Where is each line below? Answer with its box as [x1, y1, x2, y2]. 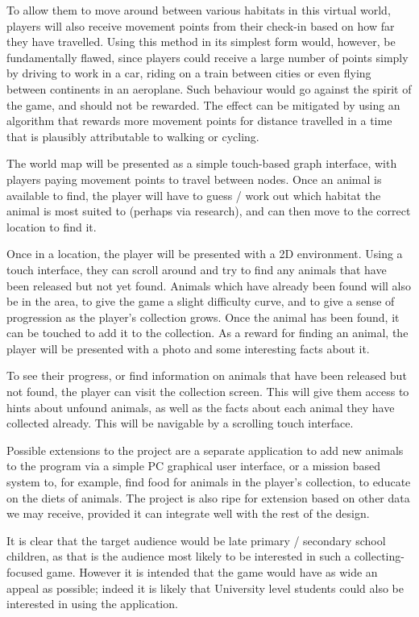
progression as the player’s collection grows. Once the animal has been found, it [6, 308, 400, 325]
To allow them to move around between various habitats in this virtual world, [6, 2, 391, 18]
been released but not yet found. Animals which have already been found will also [6, 277, 411, 294]
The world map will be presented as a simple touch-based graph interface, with [6, 155, 397, 172]
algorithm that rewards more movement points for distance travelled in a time [6, 112, 392, 129]
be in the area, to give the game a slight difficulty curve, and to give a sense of [6, 293, 395, 310]
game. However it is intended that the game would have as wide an [46, 564, 378, 580]
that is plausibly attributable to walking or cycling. [6, 127, 259, 144]
